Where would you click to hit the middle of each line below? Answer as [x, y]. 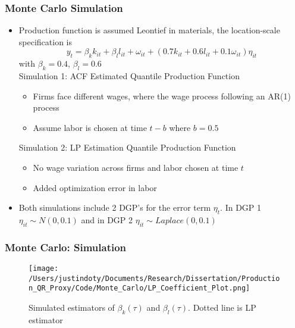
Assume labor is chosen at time [90, 127]
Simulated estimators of [72, 307]
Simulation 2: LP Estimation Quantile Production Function [127, 147]
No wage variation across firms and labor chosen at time [136, 167]
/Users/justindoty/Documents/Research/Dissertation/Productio [154, 278]
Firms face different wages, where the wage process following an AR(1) [162, 96]
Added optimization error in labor [95, 187]
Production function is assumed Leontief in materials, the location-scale [149, 30]
